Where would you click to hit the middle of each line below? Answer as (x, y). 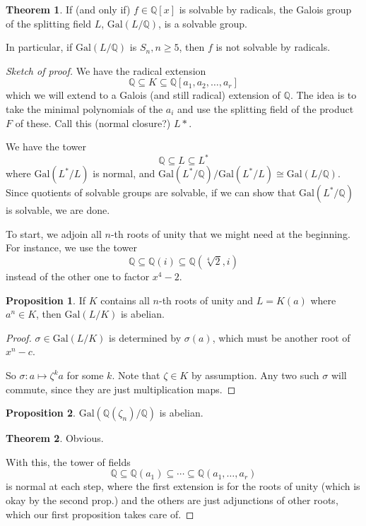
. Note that (136, 375)
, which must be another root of (281, 337)
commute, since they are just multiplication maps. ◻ (121, 389)
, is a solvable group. (203, 23)
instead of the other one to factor (78, 276)
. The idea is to (323, 95)
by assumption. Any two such (255, 375)
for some (85, 375)
